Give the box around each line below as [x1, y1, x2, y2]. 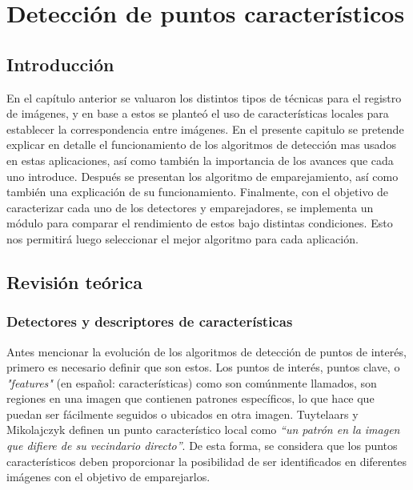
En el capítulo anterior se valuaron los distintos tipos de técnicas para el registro [6, 89, 402, 106]
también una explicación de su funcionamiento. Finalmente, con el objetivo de [6, 183, 389, 200]
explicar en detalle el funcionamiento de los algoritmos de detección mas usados [6, 136, 396, 153]
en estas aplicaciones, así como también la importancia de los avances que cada [6, 151, 394, 168]
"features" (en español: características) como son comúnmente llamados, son [6, 374, 377, 391]
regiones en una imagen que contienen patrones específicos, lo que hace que [6, 390, 375, 407]
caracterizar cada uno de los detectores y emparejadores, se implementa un [6, 199, 374, 215]
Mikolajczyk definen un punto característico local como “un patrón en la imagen [6, 421, 400, 438]
